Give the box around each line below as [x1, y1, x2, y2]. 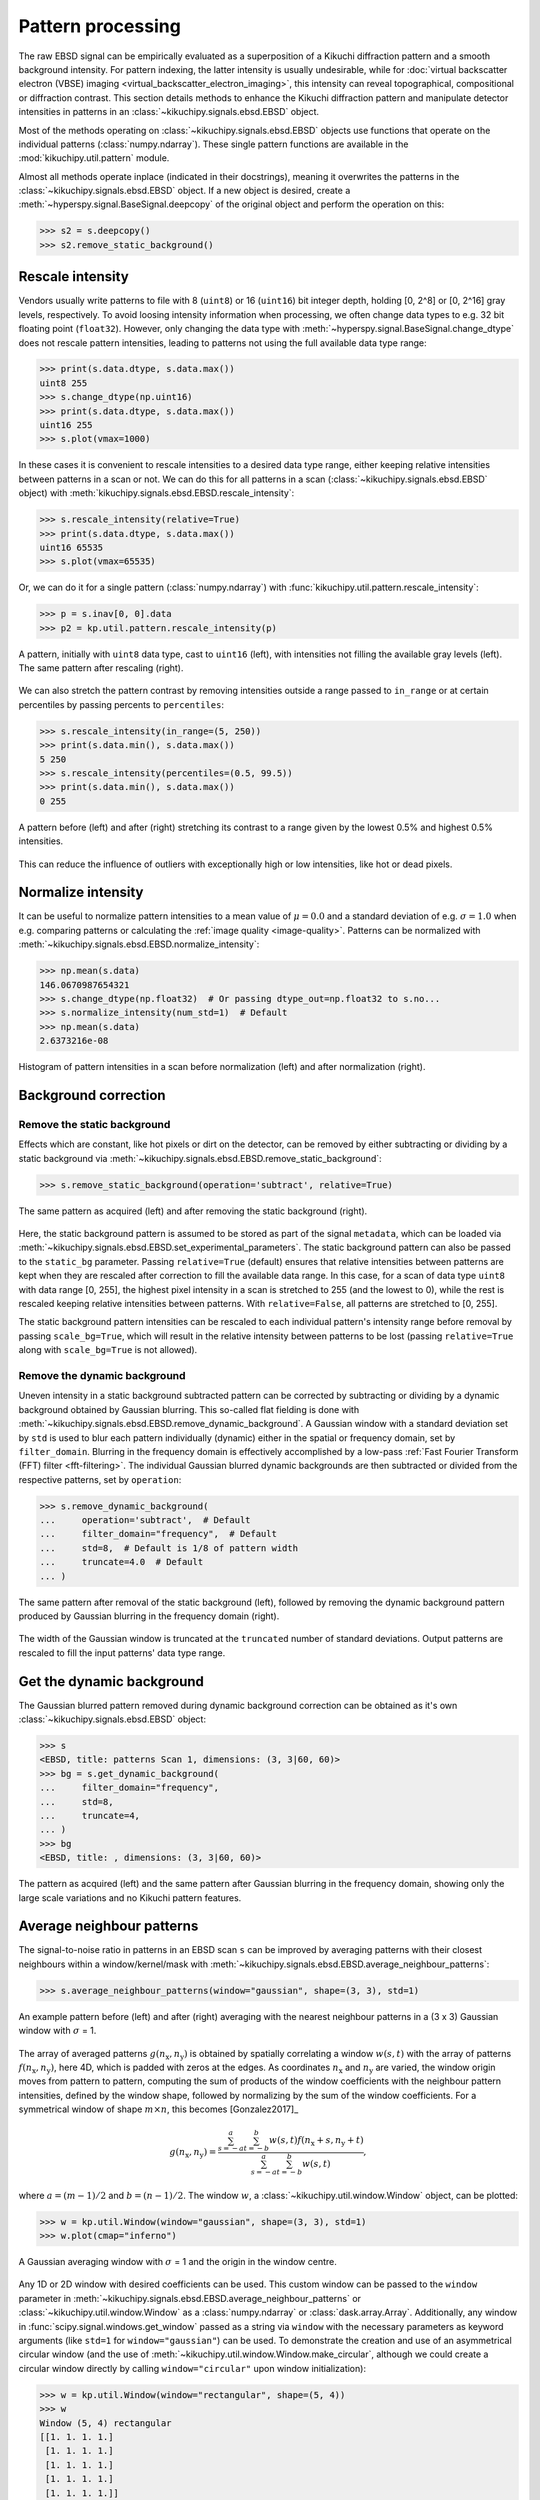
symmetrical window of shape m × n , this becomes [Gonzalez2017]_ [18, 2103, 299, 2115]
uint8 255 [39, 377, 88, 389]
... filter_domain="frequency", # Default [39, 1528, 277, 1540]
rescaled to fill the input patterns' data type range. [18, 1646, 226, 1659]
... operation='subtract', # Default [39, 1515, 251, 1526]
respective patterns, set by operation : [18, 1473, 182, 1485]
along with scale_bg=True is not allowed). [18, 1344, 198, 1356]
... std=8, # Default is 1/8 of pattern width [39, 1542, 299, 1554]
